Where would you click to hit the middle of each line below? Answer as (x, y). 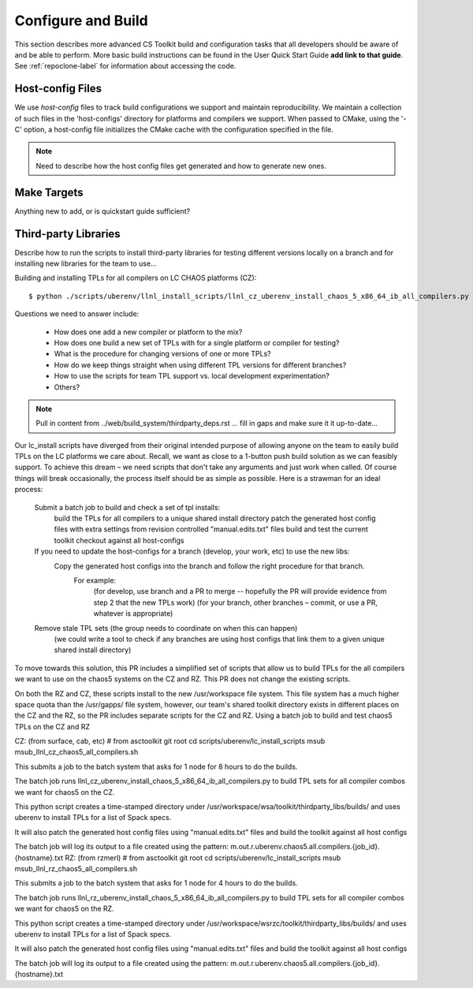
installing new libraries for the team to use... (86, 263)
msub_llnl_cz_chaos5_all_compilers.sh (76, 752)
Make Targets (49, 192)
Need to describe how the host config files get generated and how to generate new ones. (181, 166)
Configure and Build (82, 21)
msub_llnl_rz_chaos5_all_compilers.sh (76, 868)
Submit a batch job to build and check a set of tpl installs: (127, 507)
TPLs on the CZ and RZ (52, 726)
